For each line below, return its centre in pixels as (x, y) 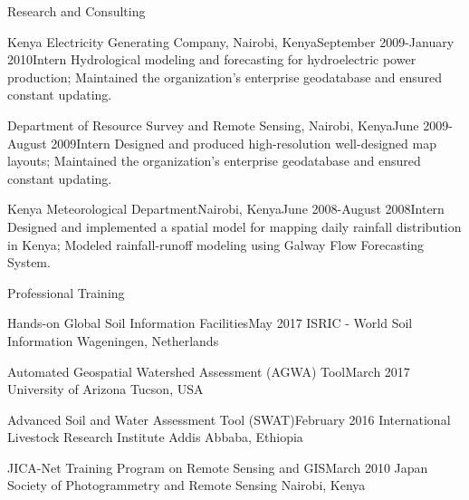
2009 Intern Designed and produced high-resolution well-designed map (244, 143)
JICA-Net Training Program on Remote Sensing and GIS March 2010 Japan (218, 467)
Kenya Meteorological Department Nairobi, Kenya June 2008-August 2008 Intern (226, 209)
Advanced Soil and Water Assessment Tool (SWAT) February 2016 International (229, 419)
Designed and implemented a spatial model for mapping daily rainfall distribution (234, 226)
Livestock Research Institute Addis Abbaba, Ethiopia (155, 437)
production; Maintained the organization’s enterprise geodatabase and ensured (225, 77)
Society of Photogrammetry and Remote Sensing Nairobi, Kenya (187, 485)
